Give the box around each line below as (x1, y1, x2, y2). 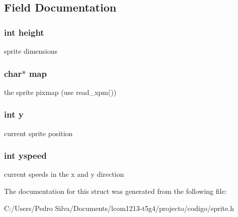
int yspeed (4, 149, 47, 162)
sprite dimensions (4, 46, 58, 56)
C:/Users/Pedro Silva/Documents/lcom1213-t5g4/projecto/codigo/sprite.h (4, 202, 234, 213)
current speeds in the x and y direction (4, 169, 124, 179)
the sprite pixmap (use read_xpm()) (4, 86, 117, 97)
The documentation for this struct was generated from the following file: (4, 186, 227, 196)
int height (4, 26, 44, 38)
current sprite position (4, 128, 73, 138)
